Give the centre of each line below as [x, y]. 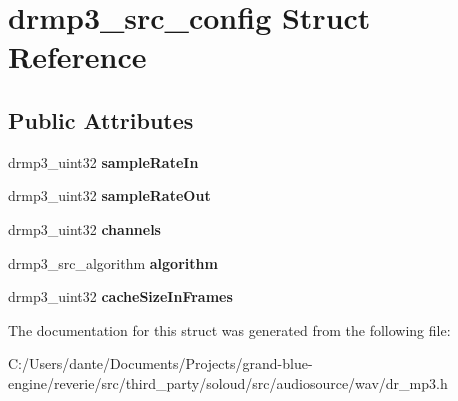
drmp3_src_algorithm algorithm [113, 262]
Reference [77, 56]
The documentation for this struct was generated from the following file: [229, 329]
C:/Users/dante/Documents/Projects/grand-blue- [160, 363]
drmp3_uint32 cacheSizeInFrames [120, 296]
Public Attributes [101, 119]
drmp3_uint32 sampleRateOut [109, 195]
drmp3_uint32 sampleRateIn [103, 161]
